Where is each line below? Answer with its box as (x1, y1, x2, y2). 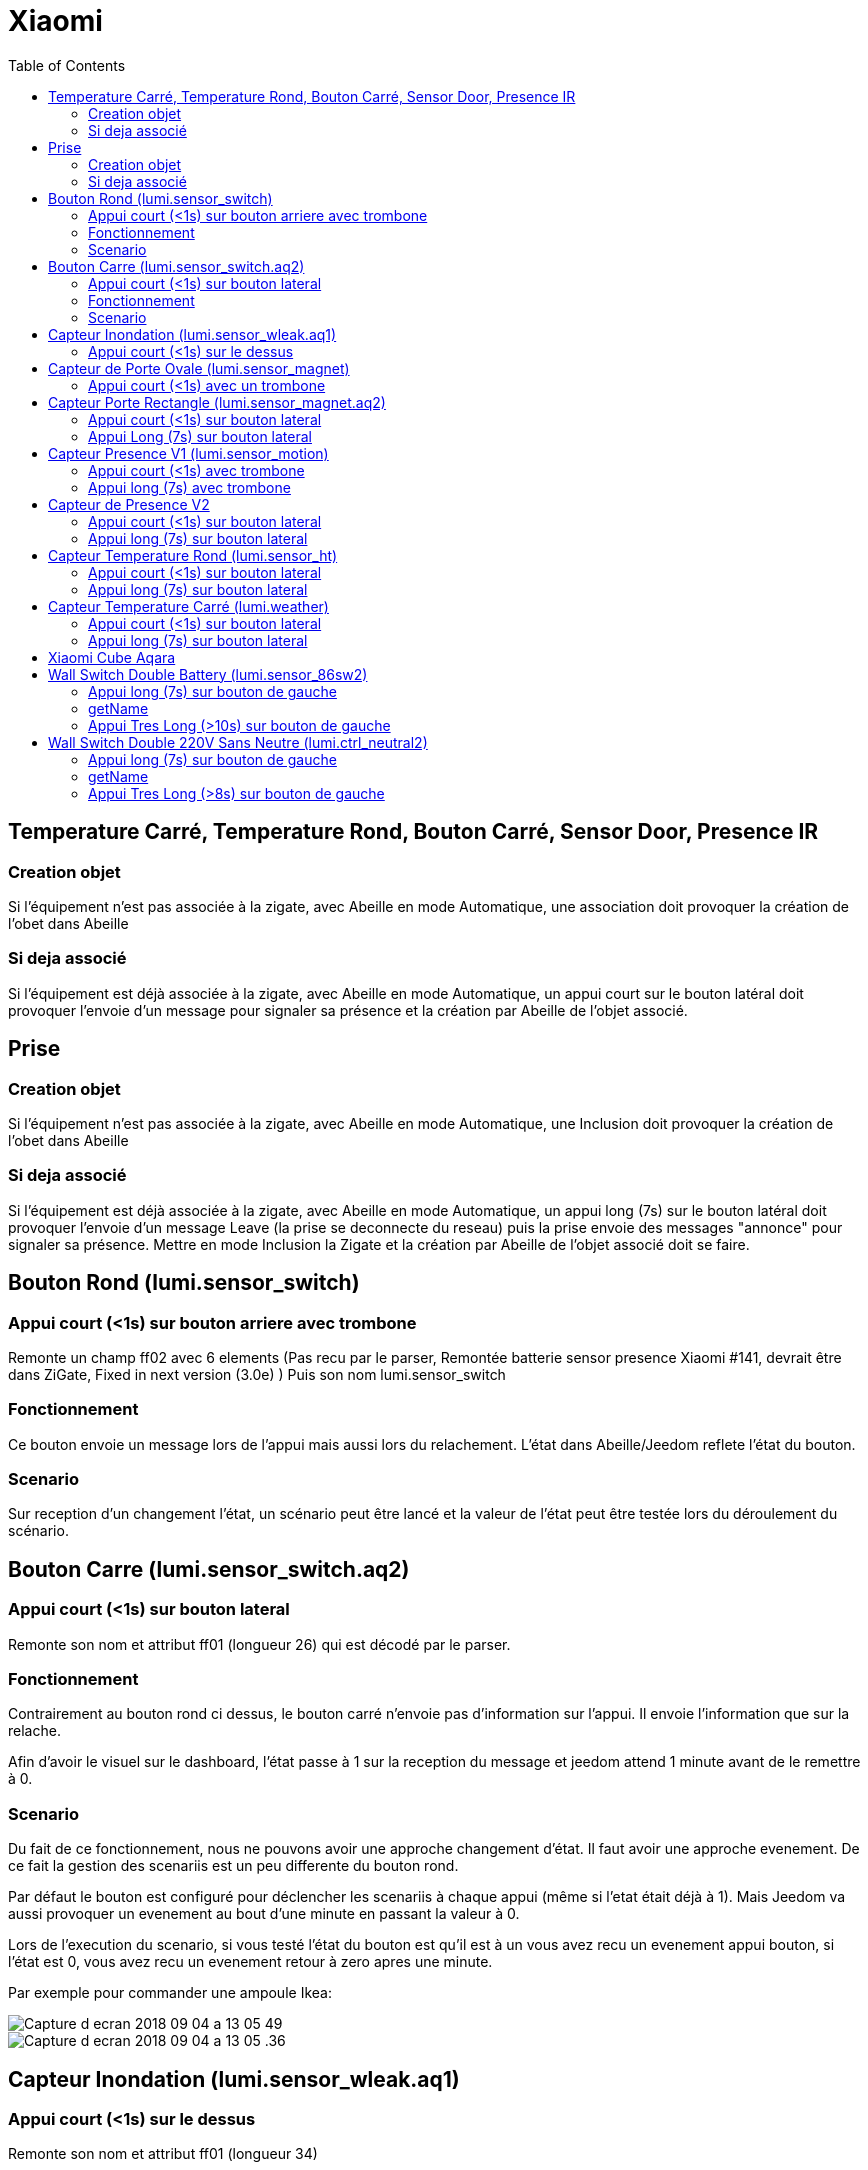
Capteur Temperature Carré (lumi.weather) (48, 597, 329, 615)
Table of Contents (8, 56, 126, 74)
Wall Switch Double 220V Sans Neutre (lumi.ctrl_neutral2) (48, 733, 428, 751)
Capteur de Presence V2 (48, 495, 210, 513)
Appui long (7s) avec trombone (88, 478, 291, 496)
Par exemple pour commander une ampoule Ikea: (8, 1984, 332, 2002)
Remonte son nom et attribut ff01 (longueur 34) (8, 2145, 318, 2163)
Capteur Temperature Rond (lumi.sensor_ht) (48, 546, 338, 564)
